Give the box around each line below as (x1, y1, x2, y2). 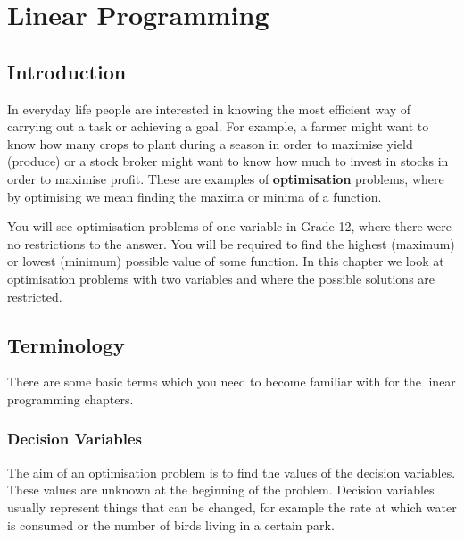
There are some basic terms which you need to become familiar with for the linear (7, 372, 456, 391)
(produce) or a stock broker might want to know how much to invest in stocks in (7, 152, 449, 170)
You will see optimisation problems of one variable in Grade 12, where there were (7, 217, 452, 236)
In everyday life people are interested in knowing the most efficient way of (7, 99, 411, 118)
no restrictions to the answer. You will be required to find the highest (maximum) (7, 234, 455, 253)
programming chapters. (7, 389, 134, 408)
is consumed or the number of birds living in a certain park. (7, 515, 335, 534)
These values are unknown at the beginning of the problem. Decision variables (7, 480, 435, 499)
